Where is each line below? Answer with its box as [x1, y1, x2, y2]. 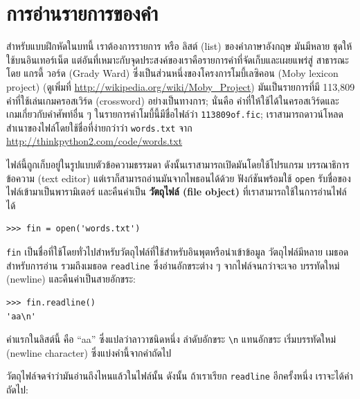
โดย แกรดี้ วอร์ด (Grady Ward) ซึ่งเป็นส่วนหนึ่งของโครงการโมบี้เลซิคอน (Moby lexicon [6, 66, 339, 80]
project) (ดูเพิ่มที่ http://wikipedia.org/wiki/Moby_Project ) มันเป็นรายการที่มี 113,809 [6, 79, 355, 94]
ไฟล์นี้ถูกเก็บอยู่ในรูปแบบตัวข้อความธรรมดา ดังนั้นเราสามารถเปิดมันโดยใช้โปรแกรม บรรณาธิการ [6, 157, 350, 171]
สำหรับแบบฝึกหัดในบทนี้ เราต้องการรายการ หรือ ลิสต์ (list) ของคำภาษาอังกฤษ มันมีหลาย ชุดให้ [6, 39, 352, 53]
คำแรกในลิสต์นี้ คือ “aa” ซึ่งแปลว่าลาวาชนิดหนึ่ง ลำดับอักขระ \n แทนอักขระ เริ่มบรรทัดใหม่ [6, 332, 336, 346]
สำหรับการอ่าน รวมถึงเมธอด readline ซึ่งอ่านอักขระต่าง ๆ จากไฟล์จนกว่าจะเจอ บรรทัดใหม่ [6, 258, 340, 272]
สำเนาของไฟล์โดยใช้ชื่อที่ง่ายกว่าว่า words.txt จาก [6, 120, 192, 134]
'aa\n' [6, 311, 36, 321]
